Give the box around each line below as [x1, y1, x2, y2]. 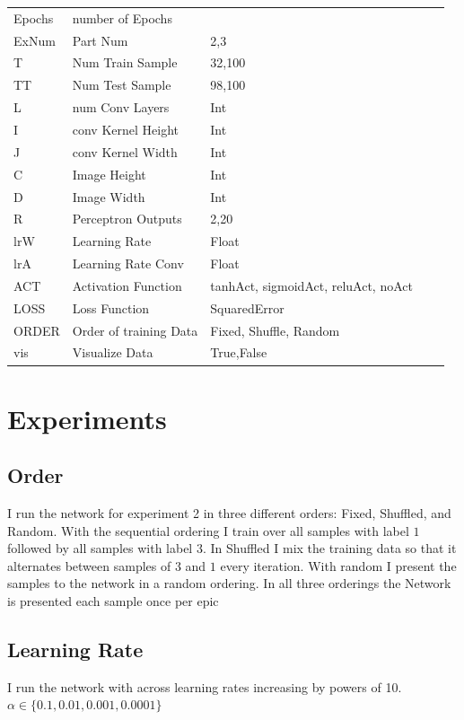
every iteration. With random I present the [220, 556, 457, 575]
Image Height [72, 164, 146, 183]
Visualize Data [72, 343, 153, 362]
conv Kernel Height [72, 119, 179, 138]
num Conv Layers [72, 98, 170, 117]
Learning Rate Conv [72, 254, 184, 273]
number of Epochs [72, 8, 172, 27]
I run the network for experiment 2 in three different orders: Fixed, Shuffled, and [7, 504, 451, 522]
